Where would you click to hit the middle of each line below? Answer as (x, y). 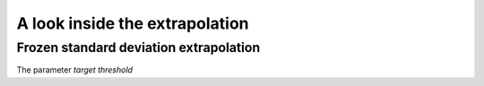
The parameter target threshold (75, 70)
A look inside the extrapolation (133, 23)
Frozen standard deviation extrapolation (138, 47)
